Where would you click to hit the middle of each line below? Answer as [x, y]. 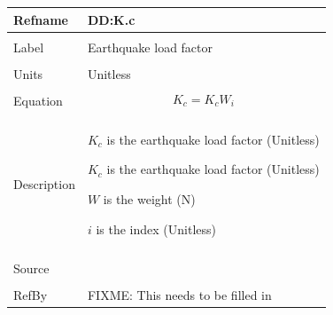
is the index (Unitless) [156, 228]
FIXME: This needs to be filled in [179, 294]
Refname [41, 19]
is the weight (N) [149, 199]
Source [31, 268]
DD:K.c [111, 19]
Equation [38, 100]
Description [44, 184]
